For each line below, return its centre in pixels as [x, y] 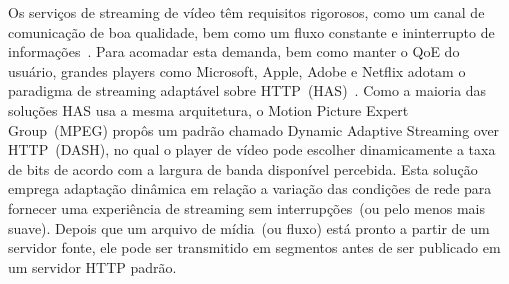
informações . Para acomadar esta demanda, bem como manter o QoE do [234, 51]
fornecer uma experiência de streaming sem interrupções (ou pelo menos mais [246, 207]
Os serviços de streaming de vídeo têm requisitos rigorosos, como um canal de [246, 12]
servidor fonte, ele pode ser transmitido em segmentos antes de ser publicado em [254, 247]
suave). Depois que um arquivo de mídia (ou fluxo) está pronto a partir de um [249, 227]
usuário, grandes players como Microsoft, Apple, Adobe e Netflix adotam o [237, 70]
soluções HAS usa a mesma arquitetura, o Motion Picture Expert [208, 109]
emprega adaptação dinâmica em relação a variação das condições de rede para [250, 188]
